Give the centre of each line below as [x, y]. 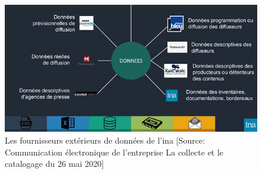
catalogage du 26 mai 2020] [54, 164]
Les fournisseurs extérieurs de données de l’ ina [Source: [105, 140]
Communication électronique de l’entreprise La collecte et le [114, 152]
